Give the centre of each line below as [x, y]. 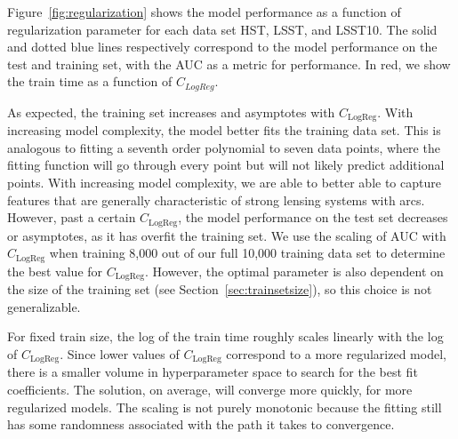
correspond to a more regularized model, [336, 353]
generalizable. [44, 306]
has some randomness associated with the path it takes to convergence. [201, 424]
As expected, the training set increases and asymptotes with [171, 112]
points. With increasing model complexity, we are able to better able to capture [224, 183]
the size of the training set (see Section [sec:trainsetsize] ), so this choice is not [220, 289]
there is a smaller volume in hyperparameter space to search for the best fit [213, 372]
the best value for [55, 271]
